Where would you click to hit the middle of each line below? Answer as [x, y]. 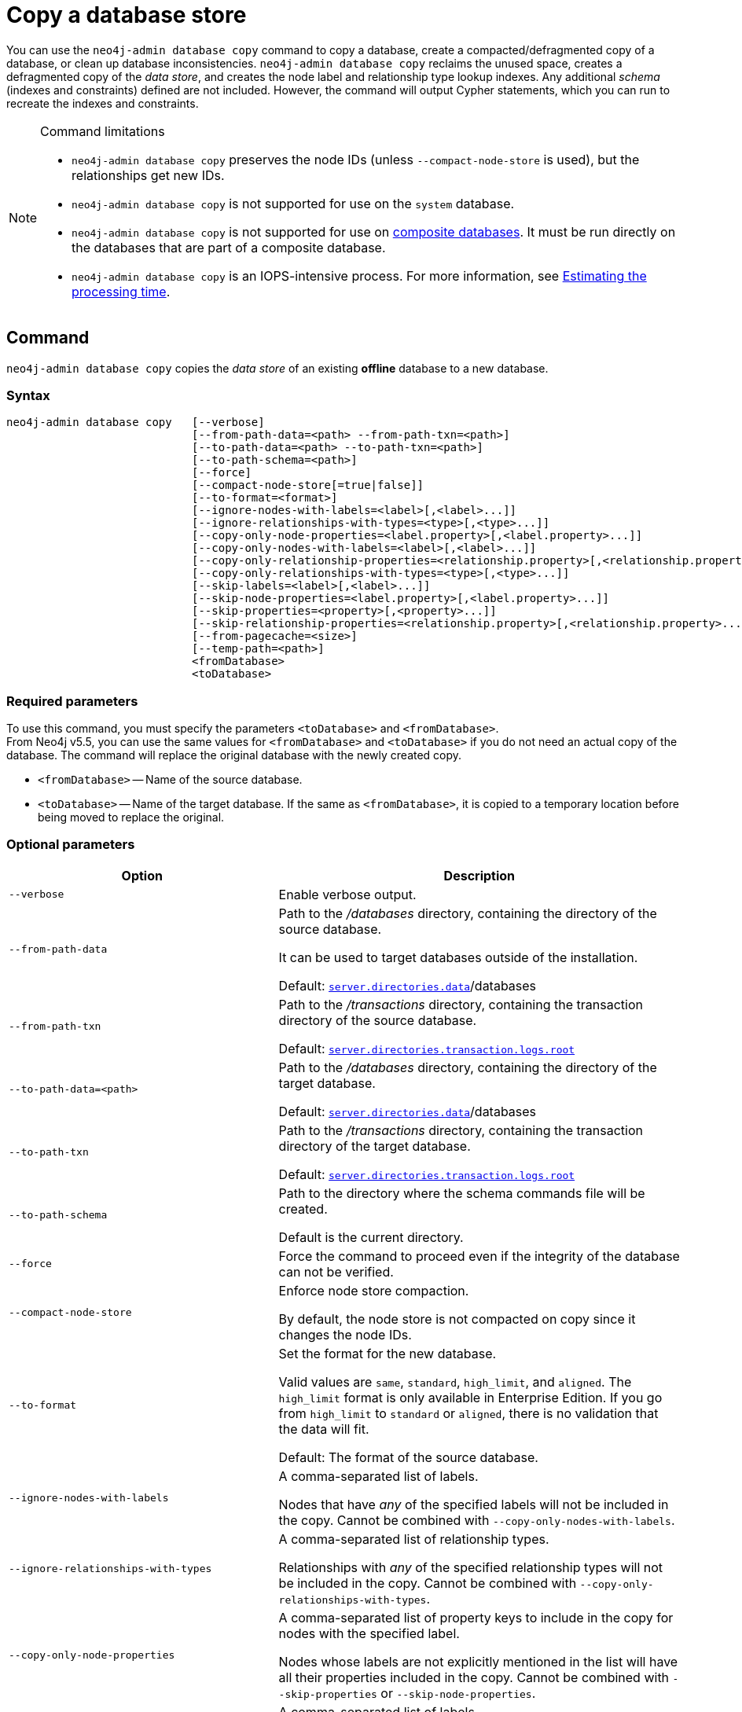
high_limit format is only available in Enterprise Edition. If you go [470, 1397]
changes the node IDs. [345, 1334]
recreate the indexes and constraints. [103, 103]
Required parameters [72, 701]
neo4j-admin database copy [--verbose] [136, 422]
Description [479, 875]
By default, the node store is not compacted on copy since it [457, 1319]
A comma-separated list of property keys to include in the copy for [476, 1617]
